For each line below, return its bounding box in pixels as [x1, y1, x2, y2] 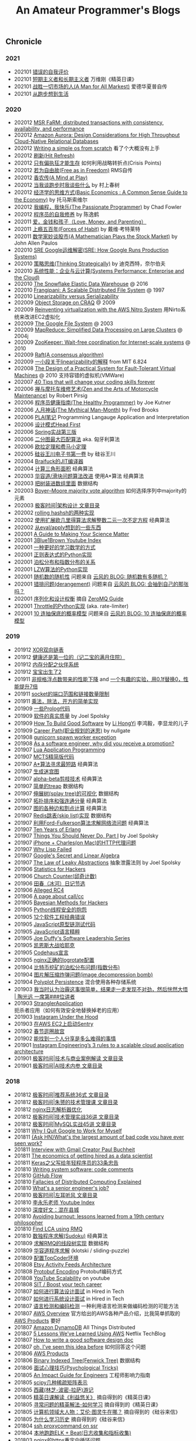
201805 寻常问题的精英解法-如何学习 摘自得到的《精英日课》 [13, 1401, 161, 1408]
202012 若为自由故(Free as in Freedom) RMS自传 [13, 166, 133, 173]
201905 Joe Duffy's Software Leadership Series [13, 935, 130, 942]
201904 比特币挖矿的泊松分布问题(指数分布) [13, 964, 120, 971]
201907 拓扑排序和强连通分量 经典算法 [13, 797, 107, 804]
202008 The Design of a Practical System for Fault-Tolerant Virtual [13, 365, 176, 372]
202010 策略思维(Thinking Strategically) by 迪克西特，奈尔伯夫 [13, 260, 166, 267]
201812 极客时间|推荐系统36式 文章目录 [13, 1091, 109, 1098]
